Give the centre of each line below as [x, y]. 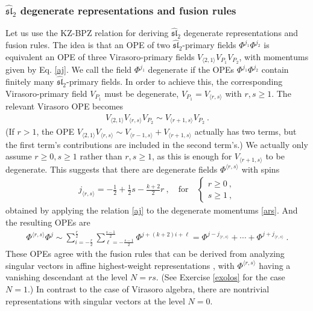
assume [19, 156]
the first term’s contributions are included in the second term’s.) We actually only [157, 144]
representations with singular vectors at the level [95, 300]
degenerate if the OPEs [191, 69]
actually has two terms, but [245, 131]
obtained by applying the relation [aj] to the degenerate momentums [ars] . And [152, 210]
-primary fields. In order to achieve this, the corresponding [174, 82]
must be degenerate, [142, 93]
